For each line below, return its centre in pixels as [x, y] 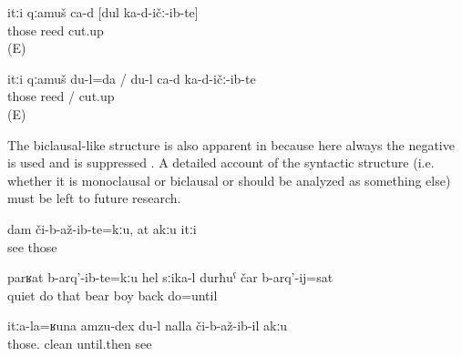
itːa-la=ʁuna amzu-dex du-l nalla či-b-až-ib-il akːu [148, 325]
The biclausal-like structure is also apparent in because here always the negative [231, 144]
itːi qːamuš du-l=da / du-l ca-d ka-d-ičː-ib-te [132, 78]
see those [32, 246]
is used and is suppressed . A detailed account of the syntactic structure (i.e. [221, 163]
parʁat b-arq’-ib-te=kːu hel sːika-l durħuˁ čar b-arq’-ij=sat [170, 277]
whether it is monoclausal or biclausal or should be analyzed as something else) [229, 180]
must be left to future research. [94, 198]
